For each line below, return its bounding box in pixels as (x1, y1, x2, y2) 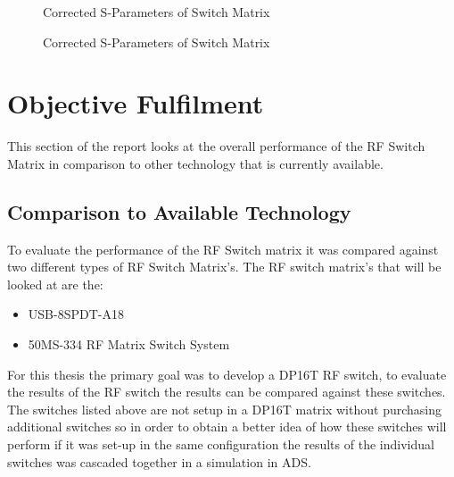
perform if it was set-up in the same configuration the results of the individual (7, 435, 434, 454)
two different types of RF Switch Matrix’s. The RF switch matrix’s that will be (7, 257, 442, 276)
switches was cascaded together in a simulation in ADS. (7, 452, 311, 471)
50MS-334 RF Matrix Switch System (28, 335, 230, 354)
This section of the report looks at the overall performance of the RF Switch (7, 137, 425, 155)
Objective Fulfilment (7, 85, 264, 121)
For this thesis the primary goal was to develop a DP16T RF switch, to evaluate (7, 364, 447, 383)
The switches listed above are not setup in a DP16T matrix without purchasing (7, 399, 442, 418)
